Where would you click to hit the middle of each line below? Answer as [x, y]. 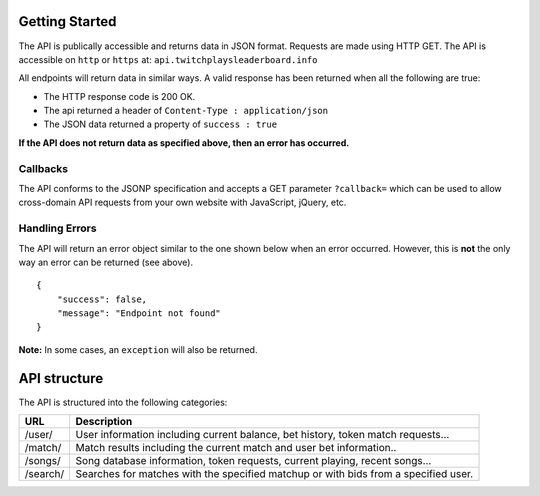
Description [104, 422]
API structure [61, 378]
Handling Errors [57, 228]
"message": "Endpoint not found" [139, 313]
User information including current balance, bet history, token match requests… [262, 435]
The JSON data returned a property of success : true [160, 124]
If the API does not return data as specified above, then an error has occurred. [184, 142]
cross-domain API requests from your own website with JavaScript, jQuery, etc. [182, 202]
